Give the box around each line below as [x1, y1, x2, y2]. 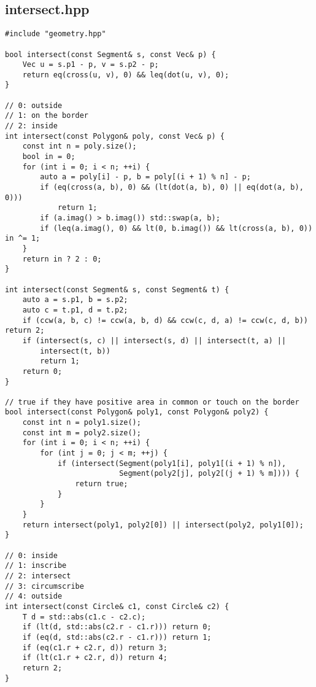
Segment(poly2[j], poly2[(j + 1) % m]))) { [119, 469, 299, 478]
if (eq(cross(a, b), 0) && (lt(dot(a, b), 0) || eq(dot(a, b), [40, 183, 304, 192]
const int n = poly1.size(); [22, 418, 141, 427]
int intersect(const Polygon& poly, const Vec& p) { [5, 131, 225, 141]
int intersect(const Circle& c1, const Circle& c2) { [5, 602, 229, 611]
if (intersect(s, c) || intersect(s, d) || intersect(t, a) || [22, 336, 287, 345]
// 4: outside [5, 592, 63, 601]
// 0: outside [5, 101, 63, 110]
